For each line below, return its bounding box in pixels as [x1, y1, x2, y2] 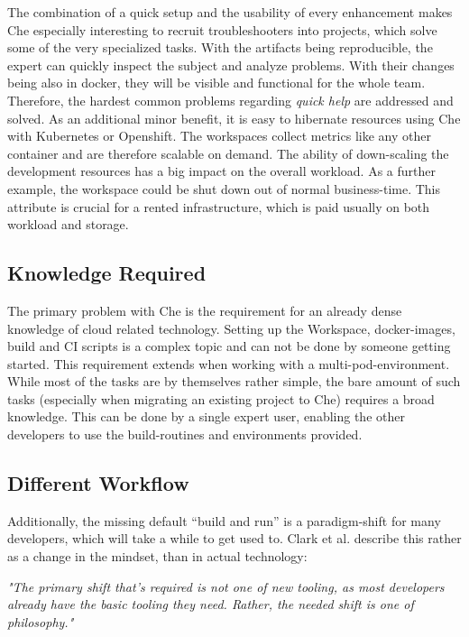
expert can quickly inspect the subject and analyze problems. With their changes [7, 55, 455, 74]
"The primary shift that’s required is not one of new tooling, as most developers [7, 577, 445, 595]
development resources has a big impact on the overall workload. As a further [7, 162, 436, 180]
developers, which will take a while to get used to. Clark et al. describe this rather [7, 529, 462, 548]
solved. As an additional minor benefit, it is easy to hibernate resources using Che [7, 108, 461, 127]
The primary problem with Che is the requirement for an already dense [7, 300, 402, 319]
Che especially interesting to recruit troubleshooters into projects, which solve [7, 20, 437, 39]
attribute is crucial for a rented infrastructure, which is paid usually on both [7, 197, 430, 216]
